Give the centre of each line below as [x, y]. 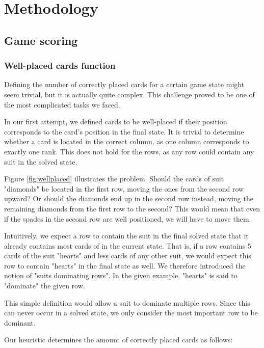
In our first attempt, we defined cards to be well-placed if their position [116, 122]
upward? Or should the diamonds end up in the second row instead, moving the [129, 198]
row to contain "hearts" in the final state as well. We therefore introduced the [125, 265]
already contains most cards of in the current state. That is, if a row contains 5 [128, 245]
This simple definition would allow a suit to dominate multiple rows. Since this [127, 302]
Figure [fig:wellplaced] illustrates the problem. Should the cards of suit [114, 179]
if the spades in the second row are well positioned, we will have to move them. [128, 218]
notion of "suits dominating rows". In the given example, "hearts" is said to [121, 275]
